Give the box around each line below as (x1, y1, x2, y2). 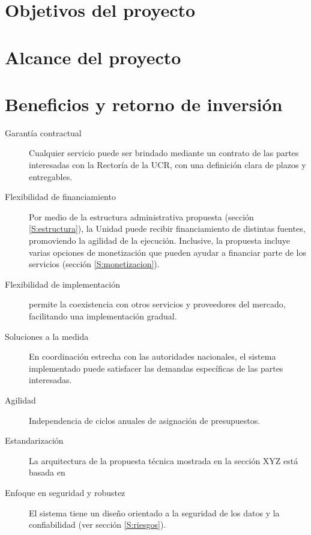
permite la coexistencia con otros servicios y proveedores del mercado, (29, 298, 286, 310)
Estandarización (5, 434, 64, 447)
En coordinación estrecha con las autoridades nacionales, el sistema (29, 350, 276, 363)
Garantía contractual (5, 126, 82, 139)
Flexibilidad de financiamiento (5, 190, 116, 203)
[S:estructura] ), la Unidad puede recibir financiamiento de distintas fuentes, (29, 222, 306, 235)
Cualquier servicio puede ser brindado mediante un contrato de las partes (29, 147, 299, 159)
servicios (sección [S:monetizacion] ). (29, 258, 160, 270)
